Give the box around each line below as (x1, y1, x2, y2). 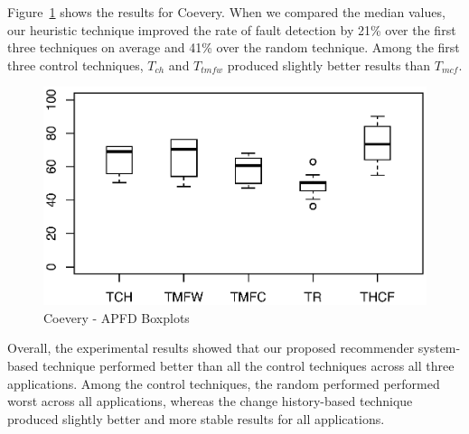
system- (417, 338, 461, 357)
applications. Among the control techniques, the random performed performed (7, 374, 440, 392)
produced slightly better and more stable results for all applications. (7, 409, 385, 428)
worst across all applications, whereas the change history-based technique (7, 392, 413, 411)
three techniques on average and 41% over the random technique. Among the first (7, 38, 460, 57)
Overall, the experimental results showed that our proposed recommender (7, 338, 415, 357)
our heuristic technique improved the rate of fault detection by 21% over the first (7, 20, 456, 39)
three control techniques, (7, 55, 144, 74)
